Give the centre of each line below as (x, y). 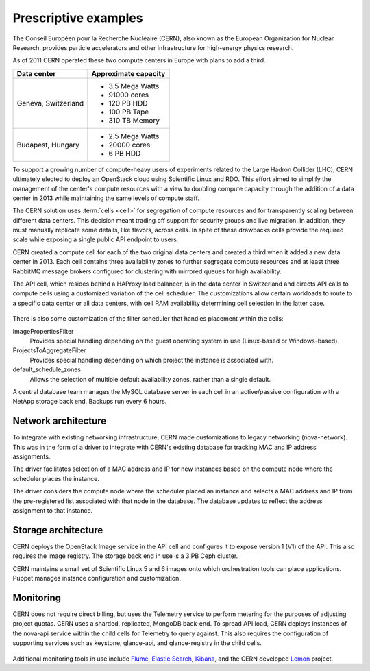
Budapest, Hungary (48, 145)
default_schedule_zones (47, 369)
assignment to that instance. (53, 510)
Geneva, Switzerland (50, 103)
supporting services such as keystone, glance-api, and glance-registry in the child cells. (137, 643)
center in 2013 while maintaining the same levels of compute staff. (106, 198)
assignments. (32, 456)
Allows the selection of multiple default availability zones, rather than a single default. (150, 379)
